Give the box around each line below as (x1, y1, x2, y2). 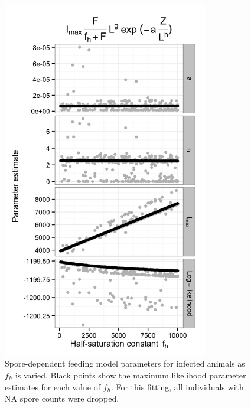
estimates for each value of (5, 380, 100, 393)
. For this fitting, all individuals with (110, 380, 244, 393)
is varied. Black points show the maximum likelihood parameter (15, 368, 246, 381)
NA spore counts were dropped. (5, 392, 119, 404)
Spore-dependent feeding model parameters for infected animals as (5, 357, 245, 370)
